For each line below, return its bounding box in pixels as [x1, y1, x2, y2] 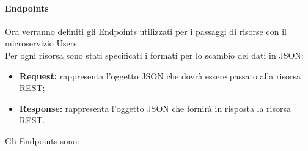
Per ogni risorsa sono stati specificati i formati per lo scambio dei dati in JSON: [5, 48, 304, 61]
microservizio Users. [5, 37, 79, 50]
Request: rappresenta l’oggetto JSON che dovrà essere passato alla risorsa [19, 69, 301, 82]
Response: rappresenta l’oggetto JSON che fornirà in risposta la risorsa [19, 101, 291, 114]
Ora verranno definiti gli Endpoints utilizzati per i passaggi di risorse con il [5, 24, 287, 37]
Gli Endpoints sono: [5, 134, 79, 147]
